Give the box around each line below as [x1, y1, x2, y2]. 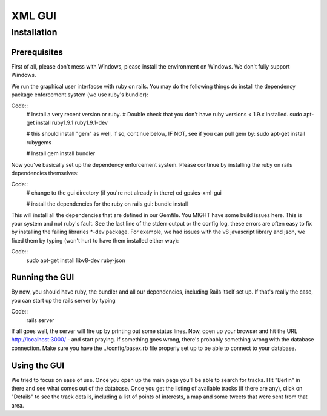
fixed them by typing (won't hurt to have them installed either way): [11, 237, 179, 244]
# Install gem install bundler [26, 150, 96, 157]
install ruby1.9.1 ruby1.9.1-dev [36, 119, 108, 127]
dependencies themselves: [11, 170, 79, 177]
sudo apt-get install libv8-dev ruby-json [26, 257, 125, 264]
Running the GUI [11, 272, 74, 283]
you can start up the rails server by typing [11, 297, 116, 304]
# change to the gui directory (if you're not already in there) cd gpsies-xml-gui [26, 189, 222, 196]
